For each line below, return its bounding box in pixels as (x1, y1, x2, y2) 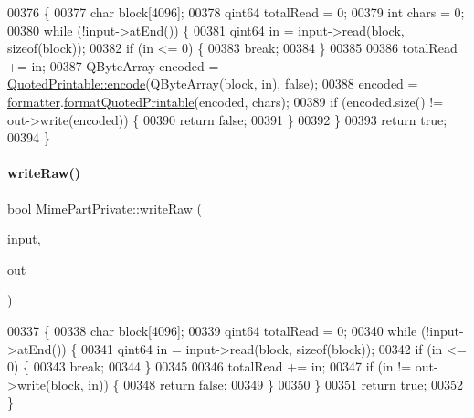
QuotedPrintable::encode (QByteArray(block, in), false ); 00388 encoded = (7, 74, 418, 93)
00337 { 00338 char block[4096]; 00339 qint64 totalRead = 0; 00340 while (7, 320, 417, 340)
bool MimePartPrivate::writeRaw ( (7, 198, 203, 217)
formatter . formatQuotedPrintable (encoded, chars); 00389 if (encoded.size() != (7, 91, 444, 110)
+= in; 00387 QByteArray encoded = (7, 56, 219, 75)
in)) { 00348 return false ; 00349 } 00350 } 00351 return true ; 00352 (88, 374, 463, 393)
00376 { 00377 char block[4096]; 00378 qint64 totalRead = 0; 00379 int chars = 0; (7, 3, 465, 21)
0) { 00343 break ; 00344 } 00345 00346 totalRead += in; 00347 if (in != (7, 357, 412, 376)
